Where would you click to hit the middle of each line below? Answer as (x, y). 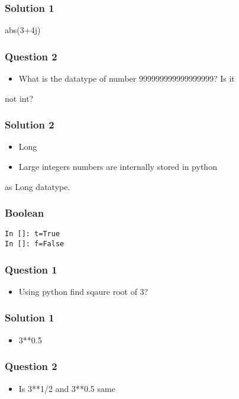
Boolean (25, 213)
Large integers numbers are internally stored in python (118, 167)
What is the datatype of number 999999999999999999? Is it (127, 78)
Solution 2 (30, 125)
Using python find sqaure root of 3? (83, 291)
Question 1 (31, 269)
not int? (19, 98)
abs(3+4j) (23, 30)
